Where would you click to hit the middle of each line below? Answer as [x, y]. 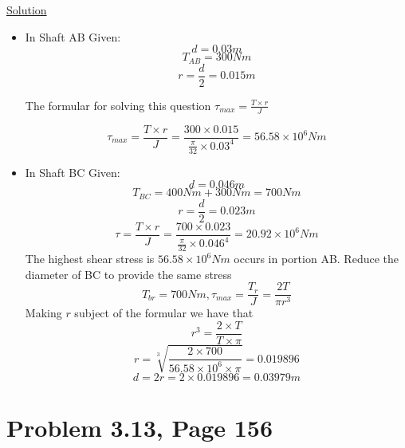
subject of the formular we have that [164, 313]
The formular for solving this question [118, 105]
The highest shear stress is [90, 259]
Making [43, 313]
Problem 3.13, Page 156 [140, 427]
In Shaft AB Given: [73, 36]
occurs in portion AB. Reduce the [316, 259]
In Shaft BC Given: [73, 172]
